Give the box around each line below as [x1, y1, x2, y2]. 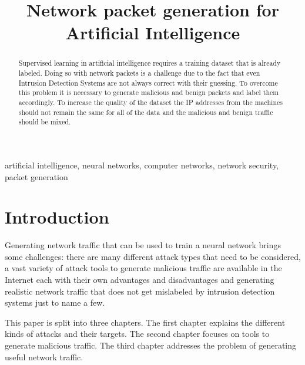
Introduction [5, 205, 109, 229]
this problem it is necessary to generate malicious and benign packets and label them [18, 87, 279, 97]
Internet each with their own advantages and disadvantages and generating [5, 273, 274, 286]
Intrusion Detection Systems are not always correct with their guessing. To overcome [18, 77, 278, 87]
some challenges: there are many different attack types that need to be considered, [5, 250, 301, 262]
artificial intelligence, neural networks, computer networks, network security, [5, 158, 279, 171]
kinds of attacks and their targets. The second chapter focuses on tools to [5, 327, 270, 340]
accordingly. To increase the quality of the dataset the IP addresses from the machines [18, 97, 283, 107]
